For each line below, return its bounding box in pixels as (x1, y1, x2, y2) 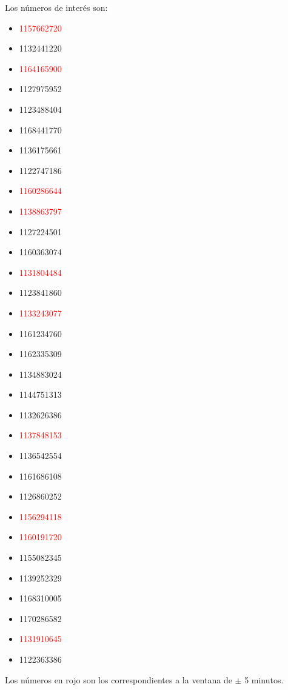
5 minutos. (244, 673, 284, 686)
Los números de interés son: (5, 1, 108, 13)
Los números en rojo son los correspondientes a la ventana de (5, 673, 232, 686)
